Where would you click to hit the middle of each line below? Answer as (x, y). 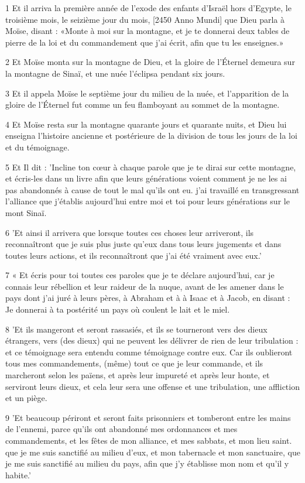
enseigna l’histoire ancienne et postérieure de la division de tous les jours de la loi (151, 136)
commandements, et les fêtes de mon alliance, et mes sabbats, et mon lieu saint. (149, 440)
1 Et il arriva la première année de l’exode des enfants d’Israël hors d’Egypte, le (148, 8)
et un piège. (26, 398)
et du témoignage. (37, 147)
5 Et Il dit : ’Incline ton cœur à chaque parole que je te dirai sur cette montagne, (151, 167)
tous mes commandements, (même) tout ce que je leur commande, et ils (134, 363)
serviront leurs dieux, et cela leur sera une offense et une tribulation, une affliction (152, 386)
